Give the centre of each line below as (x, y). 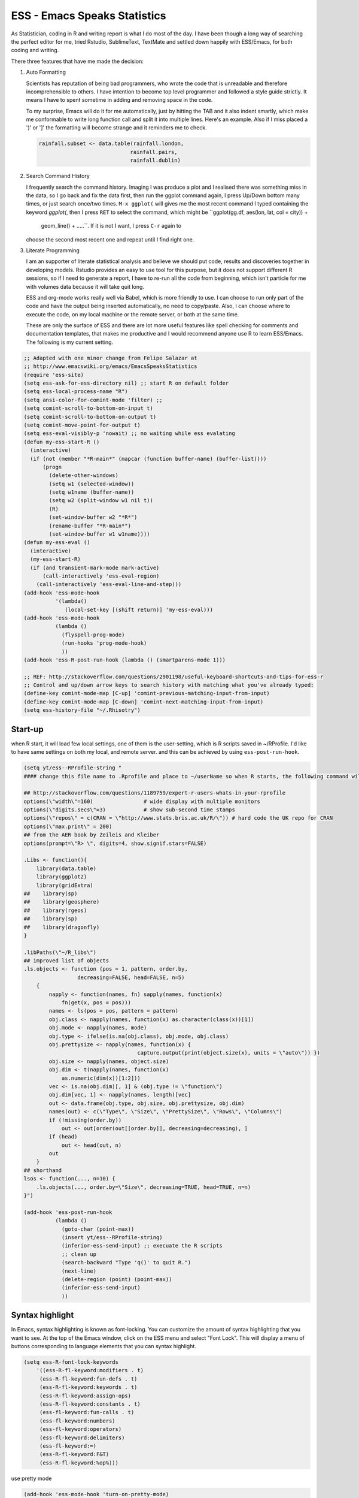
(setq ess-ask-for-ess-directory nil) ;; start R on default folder (126, 383)
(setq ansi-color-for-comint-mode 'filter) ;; (93, 400)
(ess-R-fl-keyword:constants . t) (90, 1404)
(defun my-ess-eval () (57, 543)
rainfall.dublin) (155, 161)
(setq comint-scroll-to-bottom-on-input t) (89, 408)
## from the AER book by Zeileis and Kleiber (92, 835)
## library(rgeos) (55, 910)
